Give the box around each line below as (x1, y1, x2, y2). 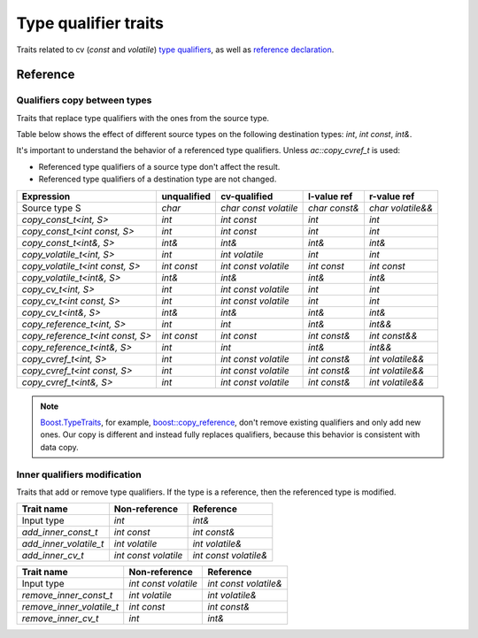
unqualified (161, 190, 212, 203)
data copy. (40, 442, 79, 452)
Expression (21, 190, 71, 203)
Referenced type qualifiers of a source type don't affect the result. (38, 161, 281, 172)
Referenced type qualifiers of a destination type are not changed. (38, 173, 277, 185)
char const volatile (220, 202, 298, 214)
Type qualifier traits (16, 13, 164, 33)
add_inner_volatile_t (21, 538, 104, 550)
